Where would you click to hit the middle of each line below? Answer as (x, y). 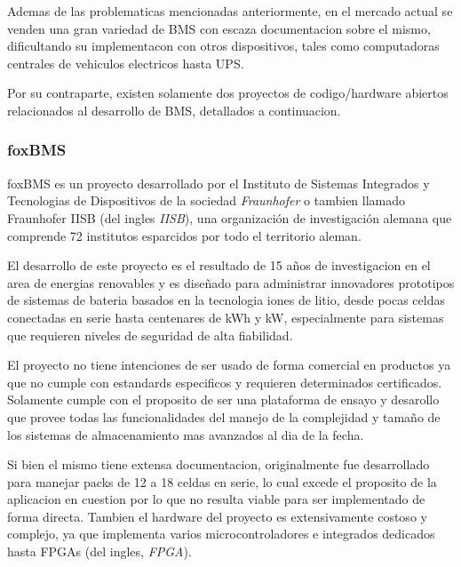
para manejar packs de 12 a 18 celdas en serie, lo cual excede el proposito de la (222, 481)
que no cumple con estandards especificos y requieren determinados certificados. (225, 382)
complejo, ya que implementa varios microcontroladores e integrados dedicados (221, 534)
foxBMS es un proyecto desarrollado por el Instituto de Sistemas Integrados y (219, 183)
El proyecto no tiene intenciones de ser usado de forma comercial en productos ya (229, 365)
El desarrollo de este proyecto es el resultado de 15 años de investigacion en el (219, 265)
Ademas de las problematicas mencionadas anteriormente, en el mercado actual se (230, 11)
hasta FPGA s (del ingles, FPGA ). (99, 551)
